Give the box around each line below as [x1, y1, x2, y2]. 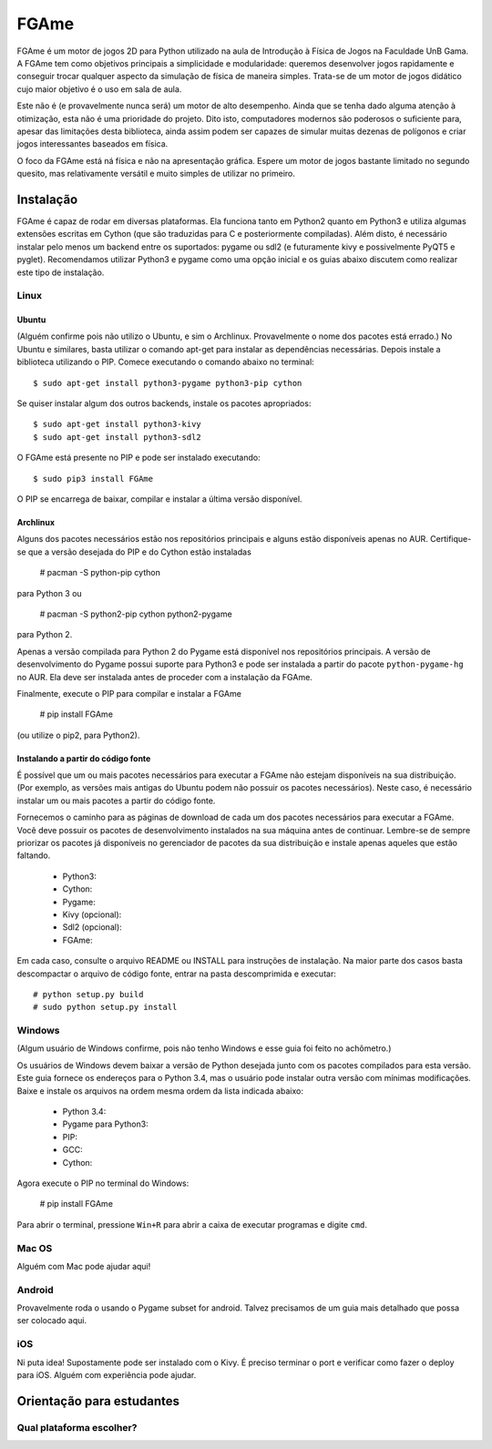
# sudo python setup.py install [33, 1002, 178, 1013]
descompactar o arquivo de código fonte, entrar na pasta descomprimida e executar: [16, 968, 336, 979]
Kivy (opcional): [62, 909, 122, 920]
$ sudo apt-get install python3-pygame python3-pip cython [33, 378, 302, 388]
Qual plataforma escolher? [16, 1421, 138, 1434]
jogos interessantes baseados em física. [16, 138, 169, 149]
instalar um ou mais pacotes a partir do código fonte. [16, 795, 216, 806]
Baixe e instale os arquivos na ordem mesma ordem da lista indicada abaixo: [16, 1085, 304, 1097]
